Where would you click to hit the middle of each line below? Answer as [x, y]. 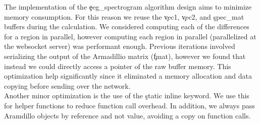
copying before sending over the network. [67, 85]
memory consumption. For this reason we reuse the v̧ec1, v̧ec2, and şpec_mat [124, 16]
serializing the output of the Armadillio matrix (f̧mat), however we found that [125, 56]
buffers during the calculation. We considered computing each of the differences [127, 26]
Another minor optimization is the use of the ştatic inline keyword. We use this [127, 96]
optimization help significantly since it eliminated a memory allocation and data [128, 76]
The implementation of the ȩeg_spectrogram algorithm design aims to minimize [128, 7]
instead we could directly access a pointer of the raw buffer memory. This [118, 66]
